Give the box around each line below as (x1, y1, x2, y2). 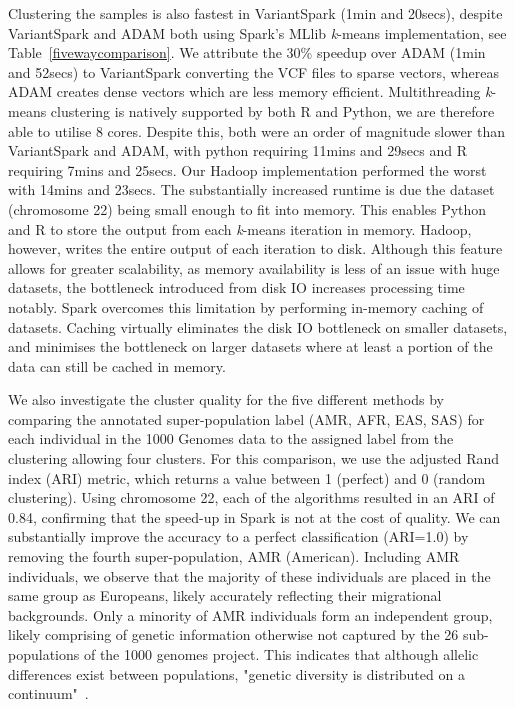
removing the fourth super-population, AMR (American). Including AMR (8, 546, 460, 567)
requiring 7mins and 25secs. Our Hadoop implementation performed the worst (8, 159, 487, 180)
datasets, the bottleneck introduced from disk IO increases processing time (8, 277, 465, 298)
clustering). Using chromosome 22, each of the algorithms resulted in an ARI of (8, 487, 495, 508)
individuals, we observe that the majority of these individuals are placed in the (8, 565, 491, 586)
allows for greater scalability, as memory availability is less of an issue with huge (8, 257, 500, 278)
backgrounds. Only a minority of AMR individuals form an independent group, (8, 604, 493, 625)
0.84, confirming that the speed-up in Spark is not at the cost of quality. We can (8, 506, 501, 527)
